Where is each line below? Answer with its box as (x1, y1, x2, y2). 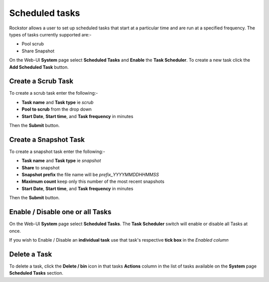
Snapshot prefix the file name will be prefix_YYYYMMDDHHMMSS (21, 172, 159, 178)
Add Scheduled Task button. (9, 64, 69, 70)
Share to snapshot (21, 164, 60, 170)
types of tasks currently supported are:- (9, 31, 92, 37)
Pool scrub (21, 41, 44, 47)
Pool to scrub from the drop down (21, 106, 92, 112)
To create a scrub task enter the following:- (9, 90, 98, 96)
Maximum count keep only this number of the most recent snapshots (21, 178, 164, 184)
